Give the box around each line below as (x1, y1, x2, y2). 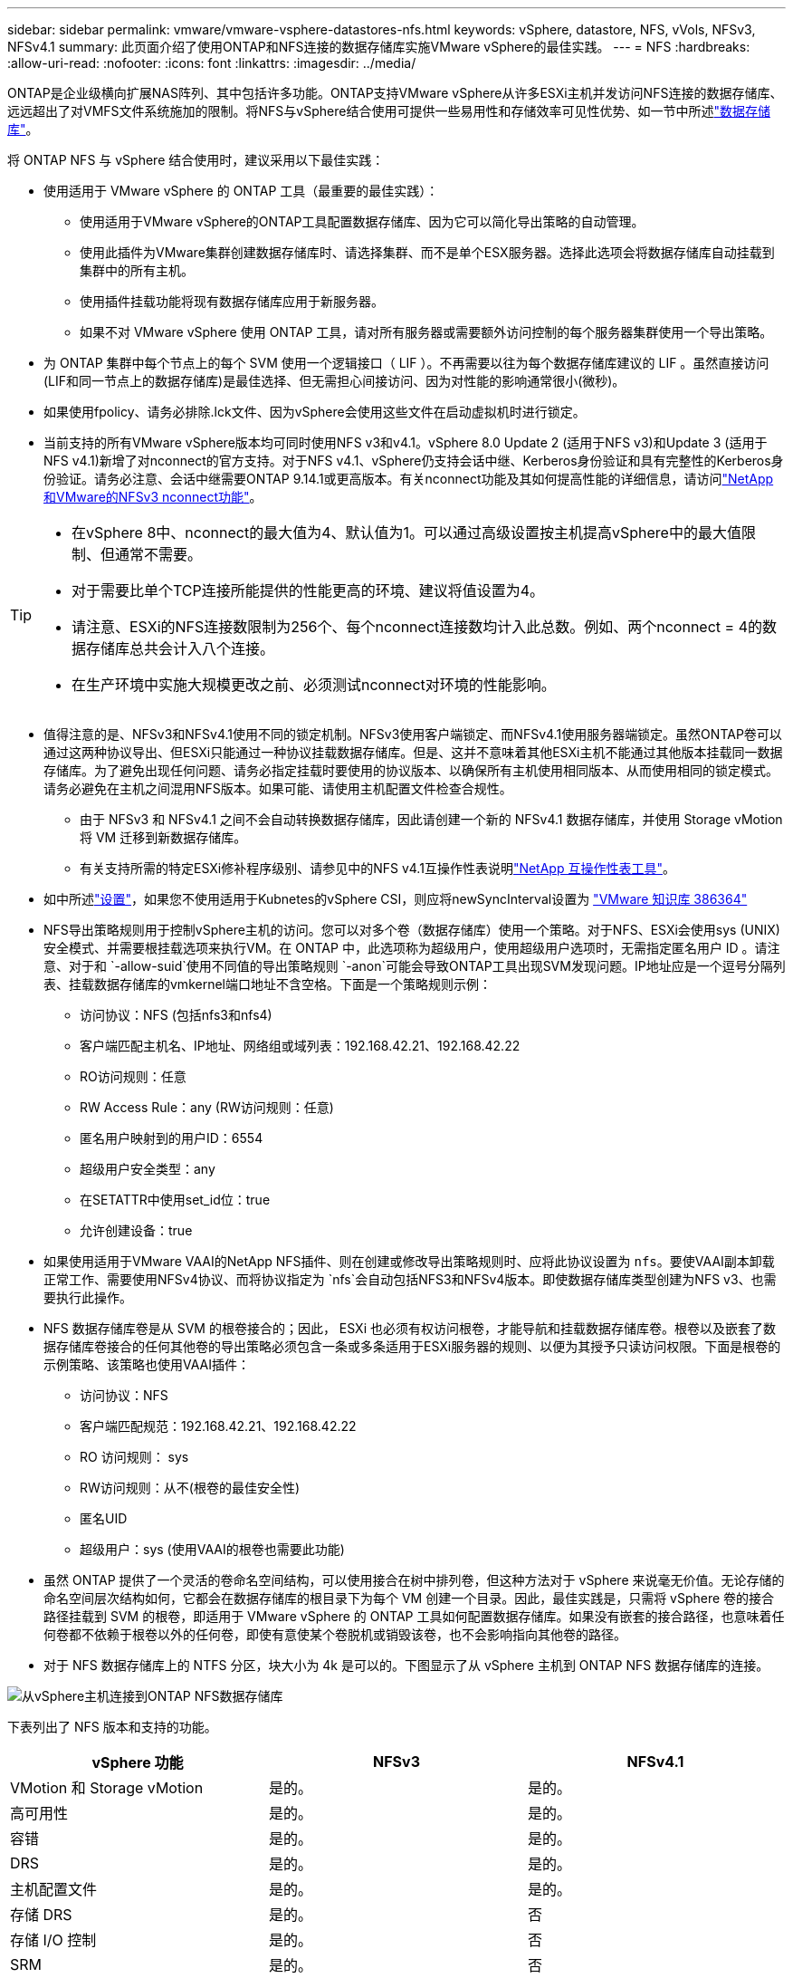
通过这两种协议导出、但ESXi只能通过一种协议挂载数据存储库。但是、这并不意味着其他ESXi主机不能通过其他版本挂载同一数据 (43, 744, 783, 760)
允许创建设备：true (80, 1223, 193, 1238)
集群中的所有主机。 (80, 263, 194, 278)
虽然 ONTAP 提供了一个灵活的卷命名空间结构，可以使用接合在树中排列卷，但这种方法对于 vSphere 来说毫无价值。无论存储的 (43, 1572, 785, 1588)
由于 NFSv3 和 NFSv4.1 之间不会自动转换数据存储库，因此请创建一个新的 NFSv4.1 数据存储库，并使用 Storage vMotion (80, 811, 783, 827)
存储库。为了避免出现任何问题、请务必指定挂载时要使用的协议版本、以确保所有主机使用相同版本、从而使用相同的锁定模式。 (43, 763, 779, 778)
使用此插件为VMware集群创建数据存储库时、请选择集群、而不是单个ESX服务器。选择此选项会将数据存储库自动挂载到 (80, 245, 775, 260)
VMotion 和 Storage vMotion (10, 1779, 204, 1797)
